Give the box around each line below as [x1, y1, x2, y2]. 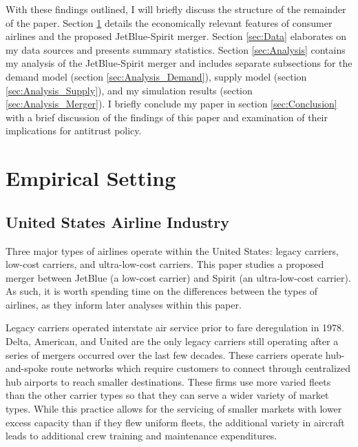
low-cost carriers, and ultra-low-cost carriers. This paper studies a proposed [6, 257, 324, 271]
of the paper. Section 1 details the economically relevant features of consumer [6, 15, 333, 30]
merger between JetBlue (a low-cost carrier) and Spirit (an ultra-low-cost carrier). [6, 270, 351, 284]
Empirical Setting [6, 164, 176, 192]
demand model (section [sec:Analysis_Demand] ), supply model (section [6, 69, 307, 83]
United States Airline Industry [6, 211, 230, 232]
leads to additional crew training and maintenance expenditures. [6, 428, 277, 443]
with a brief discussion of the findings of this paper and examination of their [6, 110, 328, 124]
